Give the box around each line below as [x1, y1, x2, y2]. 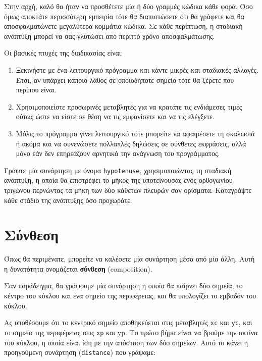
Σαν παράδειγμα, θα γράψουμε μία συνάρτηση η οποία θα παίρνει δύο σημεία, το [4, 280, 243, 291]
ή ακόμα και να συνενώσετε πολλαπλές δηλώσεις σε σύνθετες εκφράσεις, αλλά [16, 138, 246, 148]
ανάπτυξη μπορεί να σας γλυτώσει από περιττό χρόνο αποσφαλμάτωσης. [4, 30, 215, 41]
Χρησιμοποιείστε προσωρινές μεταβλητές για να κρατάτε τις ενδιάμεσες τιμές [16, 101, 242, 112]
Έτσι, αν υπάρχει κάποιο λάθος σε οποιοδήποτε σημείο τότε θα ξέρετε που [16, 74, 234, 85]
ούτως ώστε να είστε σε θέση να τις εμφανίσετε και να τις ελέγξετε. [16, 111, 215, 122]
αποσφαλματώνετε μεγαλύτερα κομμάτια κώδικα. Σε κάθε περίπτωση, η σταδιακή [4, 21, 243, 31]
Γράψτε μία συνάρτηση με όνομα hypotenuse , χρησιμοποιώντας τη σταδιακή [4, 165, 231, 175]
